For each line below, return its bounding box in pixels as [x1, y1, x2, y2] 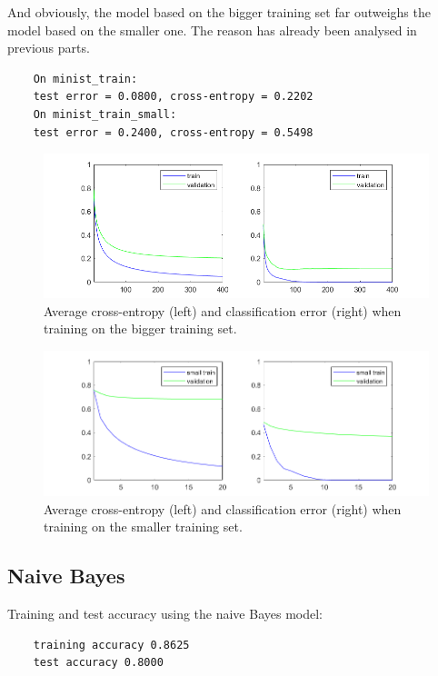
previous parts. [7, 38, 90, 57]
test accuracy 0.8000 [33, 656, 164, 670]
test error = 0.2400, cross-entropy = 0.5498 [33, 125, 314, 139]
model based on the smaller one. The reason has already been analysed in [7, 20, 417, 39]
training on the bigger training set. [44, 319, 237, 338]
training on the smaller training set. [44, 517, 243, 536]
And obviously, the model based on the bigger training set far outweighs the [7, 3, 431, 21]
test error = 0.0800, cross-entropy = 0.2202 [33, 90, 314, 104]
